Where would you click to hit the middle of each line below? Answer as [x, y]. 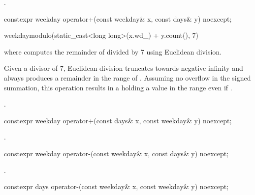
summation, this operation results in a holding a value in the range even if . [118, 87]
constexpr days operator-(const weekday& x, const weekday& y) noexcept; [116, 186]
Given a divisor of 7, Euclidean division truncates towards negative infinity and [124, 68]
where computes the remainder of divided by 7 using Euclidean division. [113, 51]
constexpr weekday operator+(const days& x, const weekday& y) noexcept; [118, 120]
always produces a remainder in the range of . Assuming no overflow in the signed [127, 77]
